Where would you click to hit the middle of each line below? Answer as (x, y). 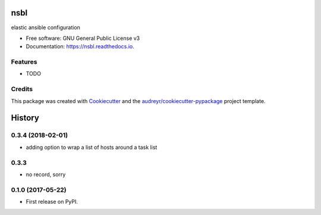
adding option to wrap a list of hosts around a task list (92, 147)
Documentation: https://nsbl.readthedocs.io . (80, 46)
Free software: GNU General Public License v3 (83, 38)
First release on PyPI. (52, 202)
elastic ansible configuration (45, 27)
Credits (22, 89)
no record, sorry (46, 174)
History (25, 118)
